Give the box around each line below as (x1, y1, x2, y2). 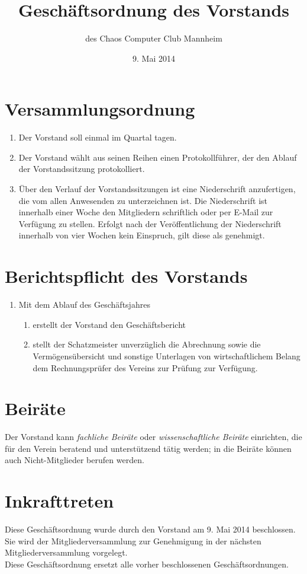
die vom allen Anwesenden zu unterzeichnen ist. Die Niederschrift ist (18, 194, 267, 206)
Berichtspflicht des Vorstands (5, 264, 248, 288)
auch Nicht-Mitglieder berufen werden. (5, 454, 144, 466)
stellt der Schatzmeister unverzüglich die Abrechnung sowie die (33, 338, 261, 350)
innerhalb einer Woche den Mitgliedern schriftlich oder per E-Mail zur (18, 206, 273, 218)
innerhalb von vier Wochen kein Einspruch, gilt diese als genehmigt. (18, 229, 265, 241)
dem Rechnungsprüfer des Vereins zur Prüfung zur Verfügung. (33, 361, 258, 374)
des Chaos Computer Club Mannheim (85, 32, 222, 44)
